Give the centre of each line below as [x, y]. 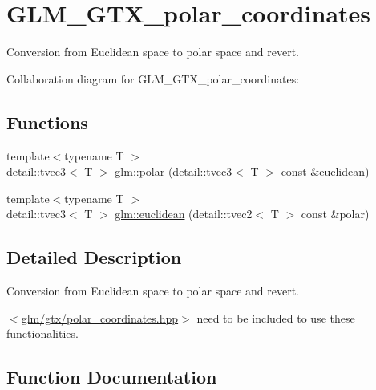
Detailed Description [94, 257]
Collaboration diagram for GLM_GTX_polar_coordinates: [153, 78]
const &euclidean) [325, 171]
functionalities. [42, 333]
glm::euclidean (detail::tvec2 [184, 214]
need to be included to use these [276, 317]
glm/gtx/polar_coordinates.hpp [100, 317]
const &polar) [335, 214]
